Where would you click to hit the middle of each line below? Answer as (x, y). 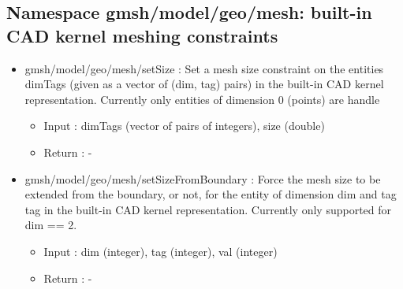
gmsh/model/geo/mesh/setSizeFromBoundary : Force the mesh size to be (203, 178)
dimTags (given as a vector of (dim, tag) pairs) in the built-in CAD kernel (204, 84)
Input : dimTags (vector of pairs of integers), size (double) (184, 126)
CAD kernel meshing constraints (142, 35)
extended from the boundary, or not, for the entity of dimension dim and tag (211, 194)
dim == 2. (51, 225)
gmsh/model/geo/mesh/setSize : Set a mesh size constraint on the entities (204, 68)
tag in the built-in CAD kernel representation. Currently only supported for (208, 209)
